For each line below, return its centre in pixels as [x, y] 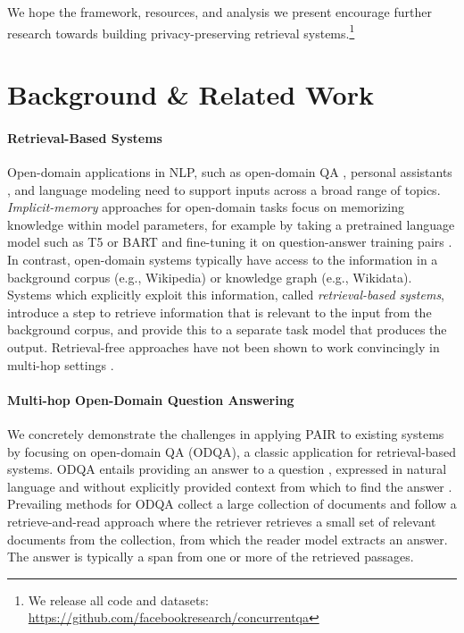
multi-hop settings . [61, 364]
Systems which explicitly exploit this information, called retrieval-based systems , [226, 295]
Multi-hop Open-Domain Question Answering [151, 399]
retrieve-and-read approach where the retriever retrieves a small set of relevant [222, 521]
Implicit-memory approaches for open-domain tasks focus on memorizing [206, 207]
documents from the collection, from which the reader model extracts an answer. [228, 539]
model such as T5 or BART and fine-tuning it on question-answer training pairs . [230, 242]
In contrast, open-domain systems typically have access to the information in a [223, 259]
